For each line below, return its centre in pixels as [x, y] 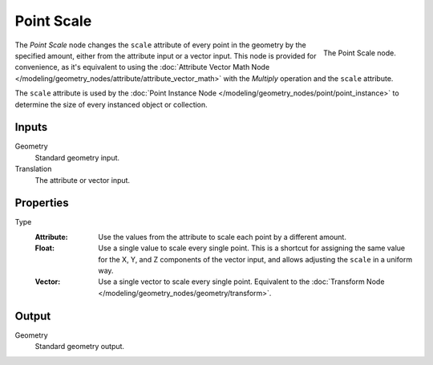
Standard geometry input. [77, 157]
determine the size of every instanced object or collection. [111, 104]
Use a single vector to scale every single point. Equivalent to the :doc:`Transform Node [241, 282]
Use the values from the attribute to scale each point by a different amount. [222, 237]
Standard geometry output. [79, 347]
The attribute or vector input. [83, 180]
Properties [42, 203]
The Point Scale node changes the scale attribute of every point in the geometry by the [160, 45]
